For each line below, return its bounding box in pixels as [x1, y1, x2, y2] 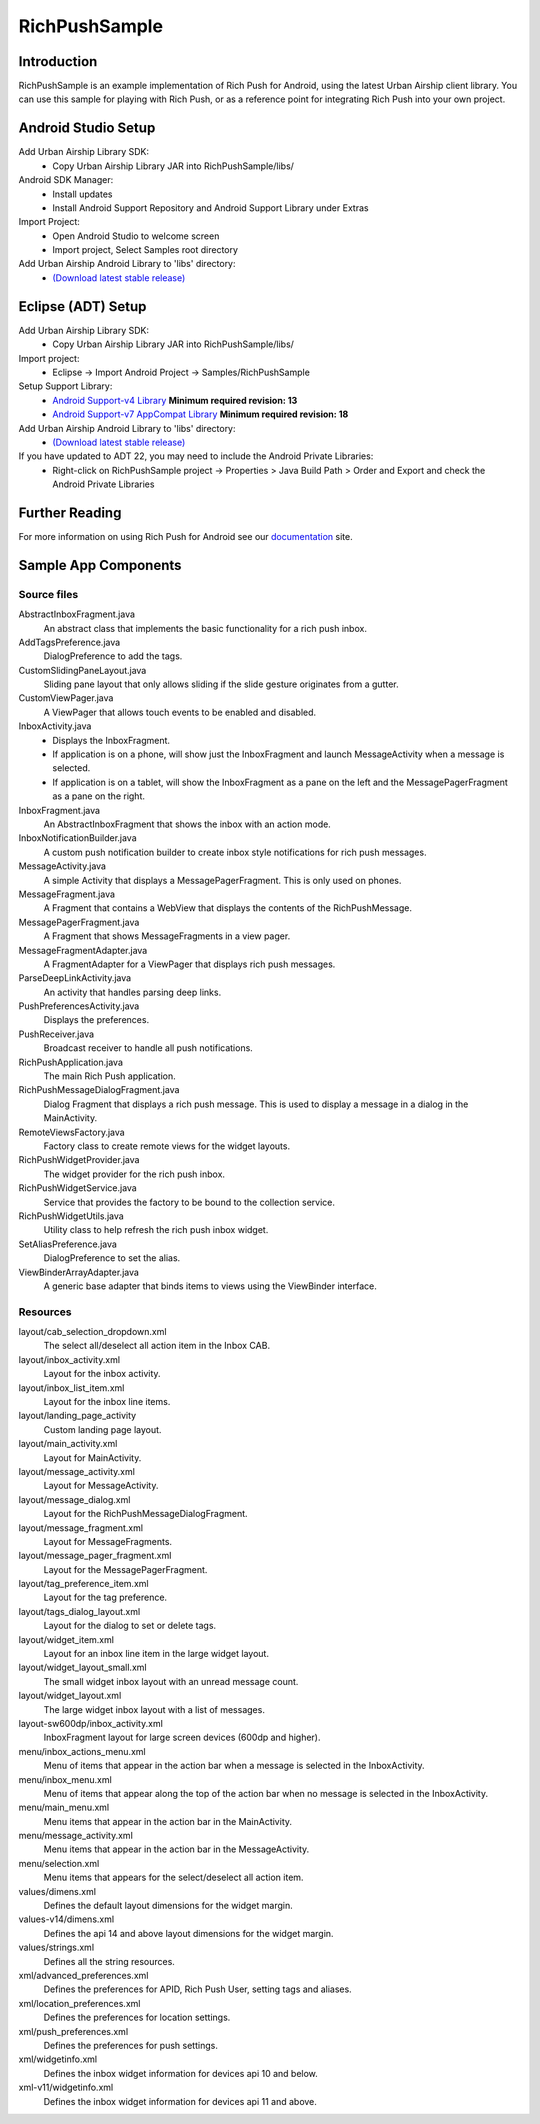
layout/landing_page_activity [18, 1410, 137, 1422]
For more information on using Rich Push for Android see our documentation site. [18, 530, 354, 542]
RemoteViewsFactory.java [18, 1126, 125, 1138]
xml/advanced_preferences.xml [18, 1970, 149, 1981]
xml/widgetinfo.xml [18, 2053, 98, 2065]
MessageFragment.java [18, 888, 115, 900]
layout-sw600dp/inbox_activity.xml [18, 1717, 164, 1729]
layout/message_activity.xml [18, 1465, 135, 1477]
